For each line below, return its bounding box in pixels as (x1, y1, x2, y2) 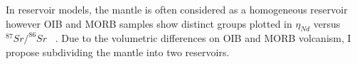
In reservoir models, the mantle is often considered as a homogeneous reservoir (6, 2, 348, 16)
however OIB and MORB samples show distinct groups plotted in (6, 16, 292, 31)
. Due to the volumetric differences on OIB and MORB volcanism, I (55, 31, 351, 46)
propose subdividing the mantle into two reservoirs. (6, 44, 230, 59)
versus (313, 16, 341, 31)
